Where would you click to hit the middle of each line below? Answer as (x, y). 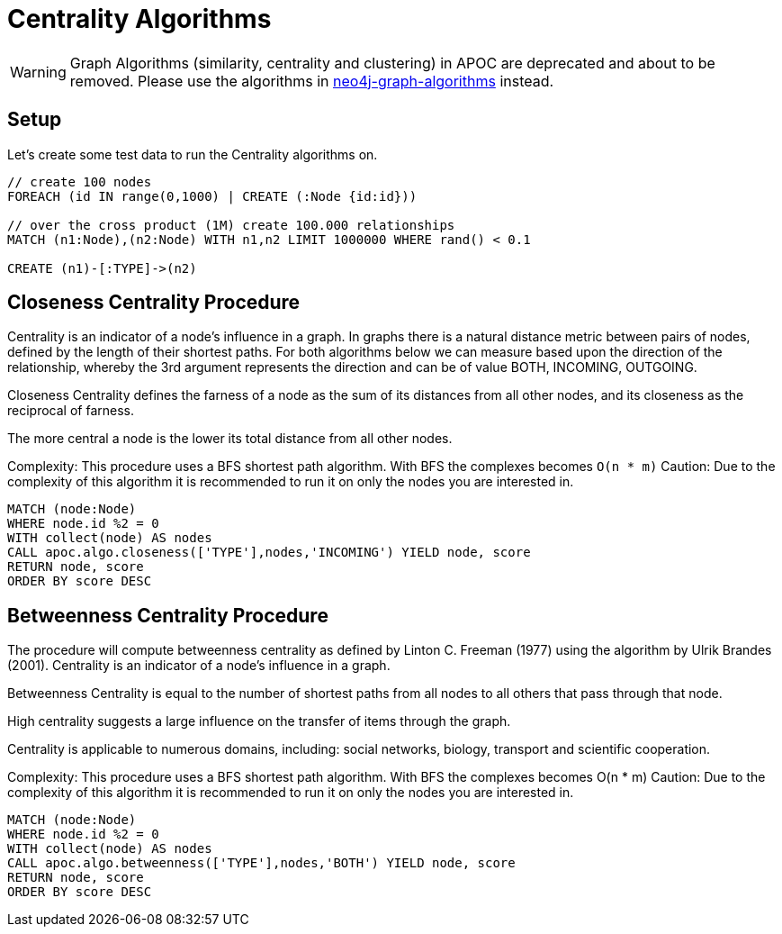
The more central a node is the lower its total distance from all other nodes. (230, 439)
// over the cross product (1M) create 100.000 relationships (231, 225)
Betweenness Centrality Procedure (168, 615)
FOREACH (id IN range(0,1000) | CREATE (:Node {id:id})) (212, 196)
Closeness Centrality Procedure (154, 303)
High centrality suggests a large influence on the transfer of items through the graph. (259, 721)
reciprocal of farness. (71, 411)
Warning (38, 72)
